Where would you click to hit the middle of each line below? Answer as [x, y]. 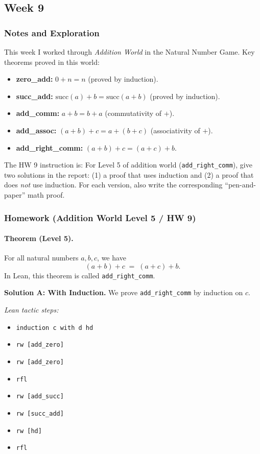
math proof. [46, 195]
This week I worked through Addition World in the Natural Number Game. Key [129, 52]
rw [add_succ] [40, 397]
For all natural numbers [41, 258]
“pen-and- [240, 185]
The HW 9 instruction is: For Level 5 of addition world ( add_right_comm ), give [128, 165]
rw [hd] [29, 431]
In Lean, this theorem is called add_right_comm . [80, 275]
